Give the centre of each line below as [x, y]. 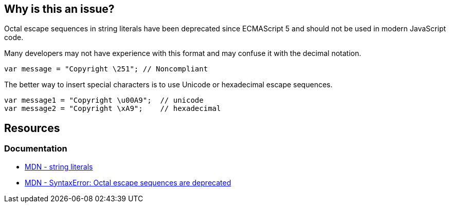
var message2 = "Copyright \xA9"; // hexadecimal [113, 109]
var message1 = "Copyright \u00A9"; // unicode [104, 100]
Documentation [36, 149]
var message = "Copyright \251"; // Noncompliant [106, 69]
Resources [32, 128]
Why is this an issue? [59, 9]
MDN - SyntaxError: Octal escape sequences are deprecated [128, 182]
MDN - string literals [59, 166]
